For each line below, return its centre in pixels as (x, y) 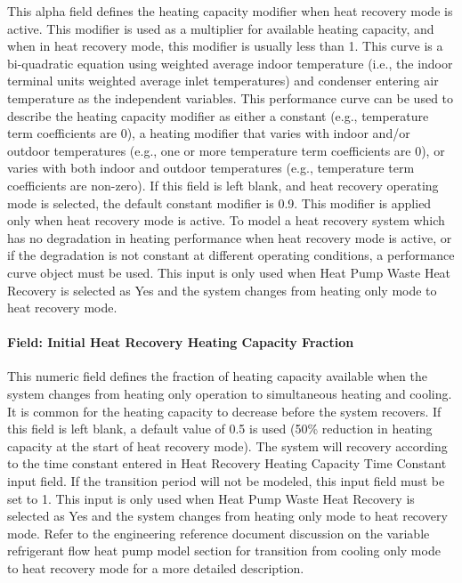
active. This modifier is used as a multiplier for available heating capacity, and (221, 28)
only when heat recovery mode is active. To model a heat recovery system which (226, 220)
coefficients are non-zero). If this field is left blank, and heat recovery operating (223, 185)
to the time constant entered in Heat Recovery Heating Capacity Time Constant (227, 463)
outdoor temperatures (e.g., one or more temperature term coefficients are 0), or (226, 150)
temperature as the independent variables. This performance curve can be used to (231, 97)
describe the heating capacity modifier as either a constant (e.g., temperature (218, 115)
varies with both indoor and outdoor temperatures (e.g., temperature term (211, 168)
